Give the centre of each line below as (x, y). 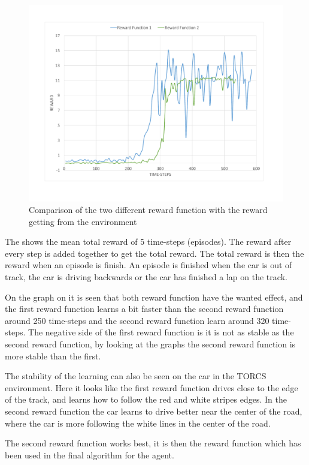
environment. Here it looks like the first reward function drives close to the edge (152, 387)
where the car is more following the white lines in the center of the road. (138, 423)
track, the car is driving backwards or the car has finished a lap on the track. (146, 277)
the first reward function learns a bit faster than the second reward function (144, 309)
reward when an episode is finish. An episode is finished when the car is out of (149, 265)
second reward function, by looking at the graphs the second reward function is (150, 344)
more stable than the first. (53, 355)
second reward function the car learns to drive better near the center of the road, (154, 411)
